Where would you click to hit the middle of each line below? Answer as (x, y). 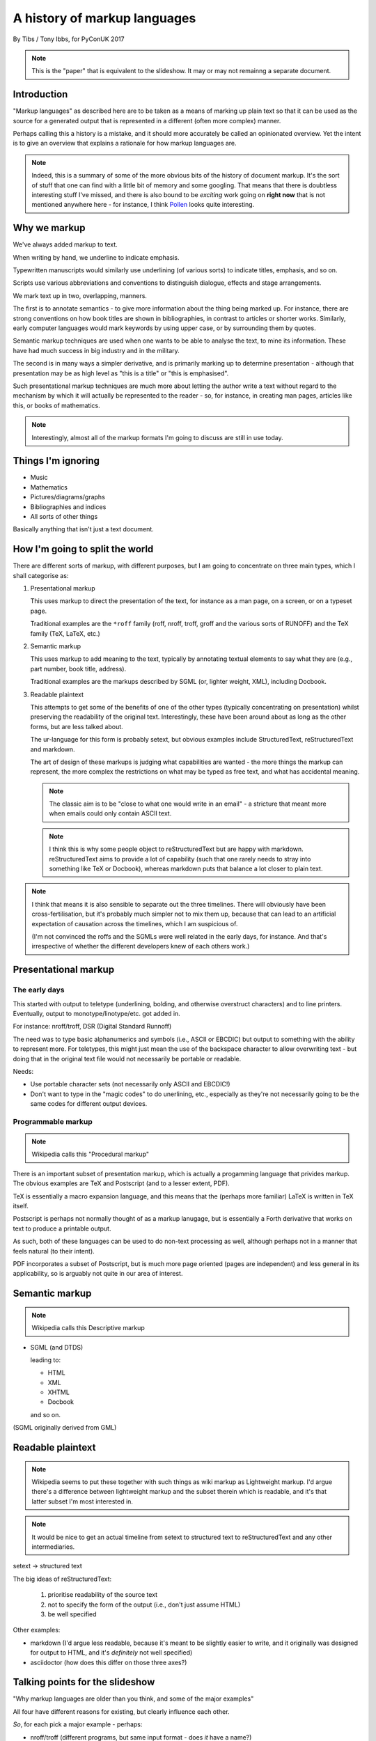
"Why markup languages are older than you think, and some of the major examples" (133, 1699)
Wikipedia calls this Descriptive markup (88, 1328)
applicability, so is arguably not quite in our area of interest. (98, 1274)
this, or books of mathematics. (56, 405)
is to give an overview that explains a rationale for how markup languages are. (125, 143)
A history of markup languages (104, 18)
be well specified (72, 1614)
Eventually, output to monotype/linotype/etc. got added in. (96, 1013)
